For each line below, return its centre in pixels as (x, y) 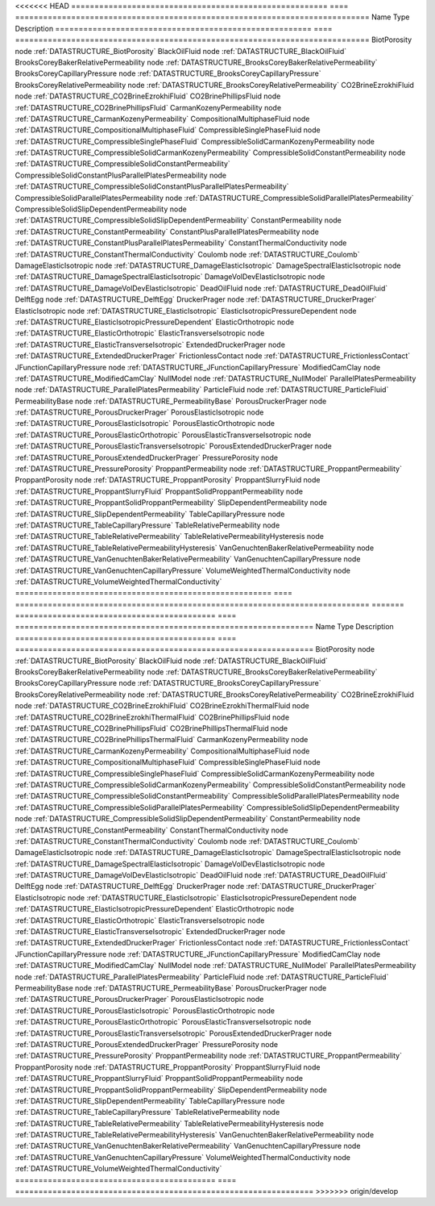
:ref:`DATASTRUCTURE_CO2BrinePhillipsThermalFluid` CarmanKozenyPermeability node (162, 740)
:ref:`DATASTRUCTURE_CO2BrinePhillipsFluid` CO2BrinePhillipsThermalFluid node (151, 728)
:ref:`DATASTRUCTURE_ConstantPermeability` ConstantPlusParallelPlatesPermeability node (167, 232)
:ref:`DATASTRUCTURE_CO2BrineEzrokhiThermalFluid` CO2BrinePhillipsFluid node (152, 717)
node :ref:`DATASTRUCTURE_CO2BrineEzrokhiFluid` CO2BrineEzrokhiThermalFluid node (162, 706)
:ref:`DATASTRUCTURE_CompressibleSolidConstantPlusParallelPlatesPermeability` (152, 186)
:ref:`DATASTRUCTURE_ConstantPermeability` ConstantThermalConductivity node (152, 830)
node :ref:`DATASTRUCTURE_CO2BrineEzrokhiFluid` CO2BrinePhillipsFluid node (148, 96)
